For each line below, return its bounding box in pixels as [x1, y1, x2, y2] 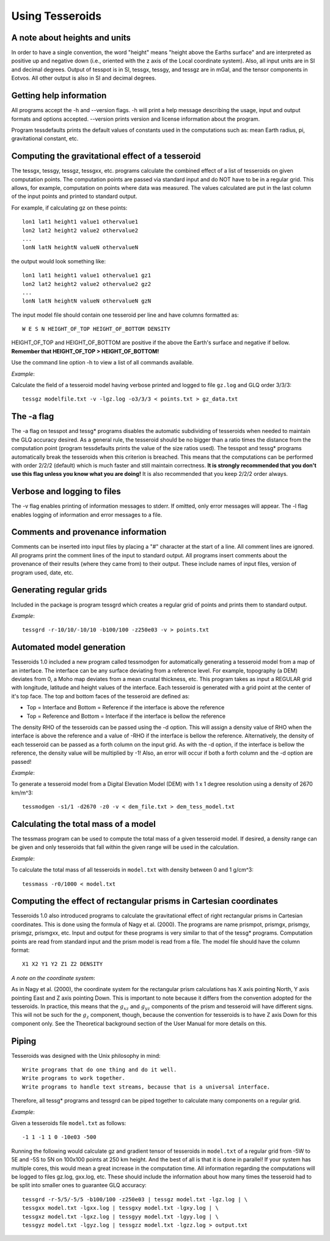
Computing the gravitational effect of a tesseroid [11, 151, 201, 162]
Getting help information [11, 91, 107, 101]
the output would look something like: [11, 257, 106, 265]
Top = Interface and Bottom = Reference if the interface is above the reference [26, 704, 225, 711]
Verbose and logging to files [11, 486, 122, 497]
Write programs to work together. [22, 1075, 125, 1082]
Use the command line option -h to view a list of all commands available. [11, 359, 194, 366]
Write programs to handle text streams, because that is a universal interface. [22, 1083, 271, 1090]
